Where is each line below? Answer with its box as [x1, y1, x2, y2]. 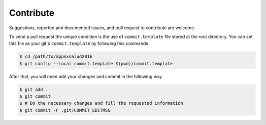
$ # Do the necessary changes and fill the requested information [19, 100, 183, 106]
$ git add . [19, 86, 49, 92]
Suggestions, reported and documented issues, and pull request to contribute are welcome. [9, 25, 196, 31]
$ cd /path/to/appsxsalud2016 [19, 54, 93, 59]
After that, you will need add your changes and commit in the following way [9, 73, 162, 79]
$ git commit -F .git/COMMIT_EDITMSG [19, 107, 111, 113]
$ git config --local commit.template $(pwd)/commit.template [19, 61, 173, 66]
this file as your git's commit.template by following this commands [9, 41, 149, 46]
